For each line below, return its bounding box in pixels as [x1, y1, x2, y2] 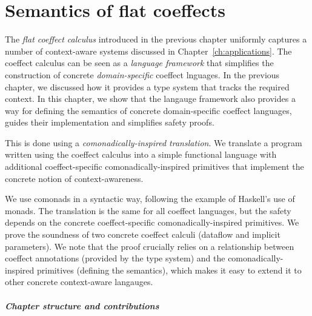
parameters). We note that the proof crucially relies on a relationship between [5, 240, 294, 252]
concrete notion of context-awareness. [5, 172, 144, 184]
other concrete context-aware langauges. [5, 275, 153, 288]
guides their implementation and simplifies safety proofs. [5, 116, 214, 129]
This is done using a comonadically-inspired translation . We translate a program [5, 136, 302, 149]
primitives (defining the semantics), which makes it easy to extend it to [37, 263, 302, 276]
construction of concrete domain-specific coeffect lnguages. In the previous [5, 68, 280, 81]
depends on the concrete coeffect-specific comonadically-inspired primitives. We [5, 216, 299, 229]
